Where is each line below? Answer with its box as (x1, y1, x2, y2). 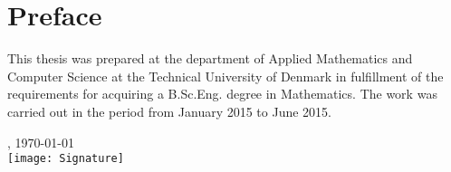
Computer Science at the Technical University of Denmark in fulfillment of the (7, 66, 444, 85)
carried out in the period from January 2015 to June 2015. (7, 101, 332, 120)
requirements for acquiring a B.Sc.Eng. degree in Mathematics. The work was (7, 84, 437, 103)
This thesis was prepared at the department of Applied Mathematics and (7, 49, 413, 68)
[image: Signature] (7, 152, 124, 166)
